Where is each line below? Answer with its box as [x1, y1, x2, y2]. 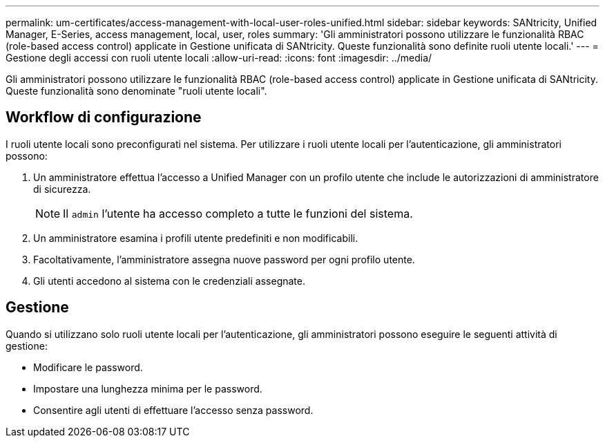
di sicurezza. [33, 182, 91, 195]
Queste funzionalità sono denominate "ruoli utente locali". [6, 85, 267, 97]
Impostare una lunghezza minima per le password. [33, 382, 262, 395]
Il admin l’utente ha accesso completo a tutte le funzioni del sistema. [63, 206, 413, 220]
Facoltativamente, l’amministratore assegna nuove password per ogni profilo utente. [33, 253, 415, 265]
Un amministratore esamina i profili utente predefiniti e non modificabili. [33, 232, 358, 244]
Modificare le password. [33, 361, 143, 373]
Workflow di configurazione [6, 109, 202, 126]
